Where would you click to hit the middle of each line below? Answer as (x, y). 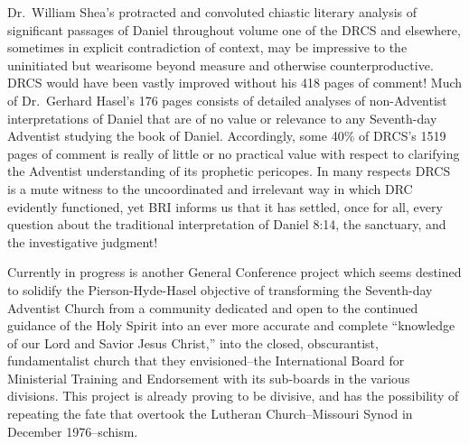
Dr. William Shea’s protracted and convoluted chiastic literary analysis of (212, 12)
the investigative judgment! (83, 241)
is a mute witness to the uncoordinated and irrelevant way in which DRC (210, 188)
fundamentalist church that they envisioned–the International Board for (206, 361)
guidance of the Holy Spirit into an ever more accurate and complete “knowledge (231, 325)
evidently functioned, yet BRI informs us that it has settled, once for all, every (225, 206)
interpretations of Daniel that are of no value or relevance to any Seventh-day (222, 118)
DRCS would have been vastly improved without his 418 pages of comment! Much (235, 83)
